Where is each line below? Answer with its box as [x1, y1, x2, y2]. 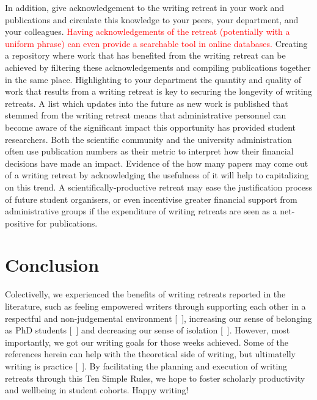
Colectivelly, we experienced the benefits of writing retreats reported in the [5, 288, 286, 300]
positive [5, 216, 34, 229]
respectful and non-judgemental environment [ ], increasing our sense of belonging [5, 311, 312, 324]
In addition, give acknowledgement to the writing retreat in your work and [5, 1, 285, 13]
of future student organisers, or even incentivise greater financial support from [5, 192, 297, 205]
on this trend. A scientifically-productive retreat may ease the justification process [5, 180, 313, 193]
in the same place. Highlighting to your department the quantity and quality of [5, 73, 302, 85]
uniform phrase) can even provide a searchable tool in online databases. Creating [5, 37, 308, 49]
